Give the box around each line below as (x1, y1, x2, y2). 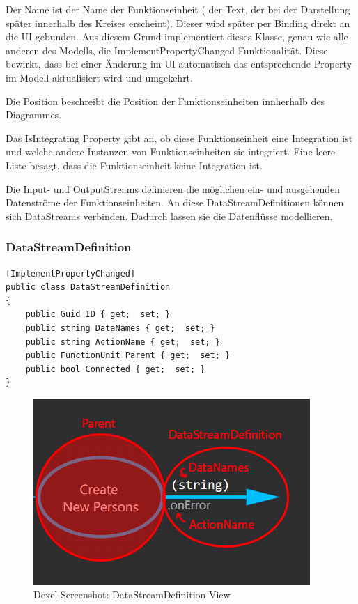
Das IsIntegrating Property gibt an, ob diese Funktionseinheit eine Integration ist (6, 130, 353, 145)
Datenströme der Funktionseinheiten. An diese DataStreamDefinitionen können (6, 195, 344, 210)
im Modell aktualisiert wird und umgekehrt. (6, 70, 193, 84)
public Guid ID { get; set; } (25, 309, 171, 320)
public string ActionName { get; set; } (25, 336, 220, 347)
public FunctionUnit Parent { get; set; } (25, 350, 231, 361)
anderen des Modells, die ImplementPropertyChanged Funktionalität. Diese (6, 42, 328, 57)
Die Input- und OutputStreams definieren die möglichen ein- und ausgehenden (6, 181, 340, 196)
